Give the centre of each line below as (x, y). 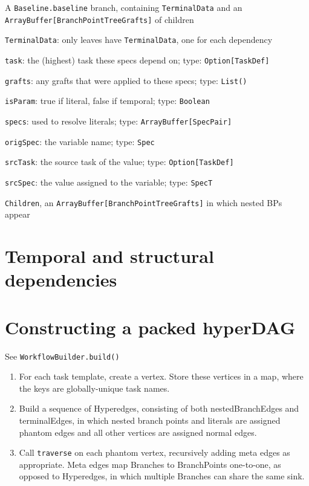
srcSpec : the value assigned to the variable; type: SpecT (109, 182)
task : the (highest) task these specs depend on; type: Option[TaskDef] (137, 60)
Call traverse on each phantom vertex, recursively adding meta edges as (154, 452)
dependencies (61, 280)
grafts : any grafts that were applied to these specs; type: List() (126, 80)
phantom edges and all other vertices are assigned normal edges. (138, 432)
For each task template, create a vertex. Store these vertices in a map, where (161, 376)
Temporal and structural (109, 256)
